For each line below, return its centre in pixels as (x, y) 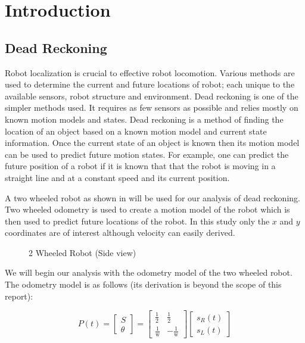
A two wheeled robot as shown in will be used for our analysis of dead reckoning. (152, 197)
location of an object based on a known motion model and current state (136, 131)
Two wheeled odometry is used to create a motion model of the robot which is (147, 209)
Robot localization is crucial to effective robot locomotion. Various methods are (150, 72)
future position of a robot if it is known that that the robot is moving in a (140, 166)
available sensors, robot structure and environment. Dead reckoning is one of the (152, 96)
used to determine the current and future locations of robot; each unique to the (150, 84)
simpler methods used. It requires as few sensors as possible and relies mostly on (152, 107)
